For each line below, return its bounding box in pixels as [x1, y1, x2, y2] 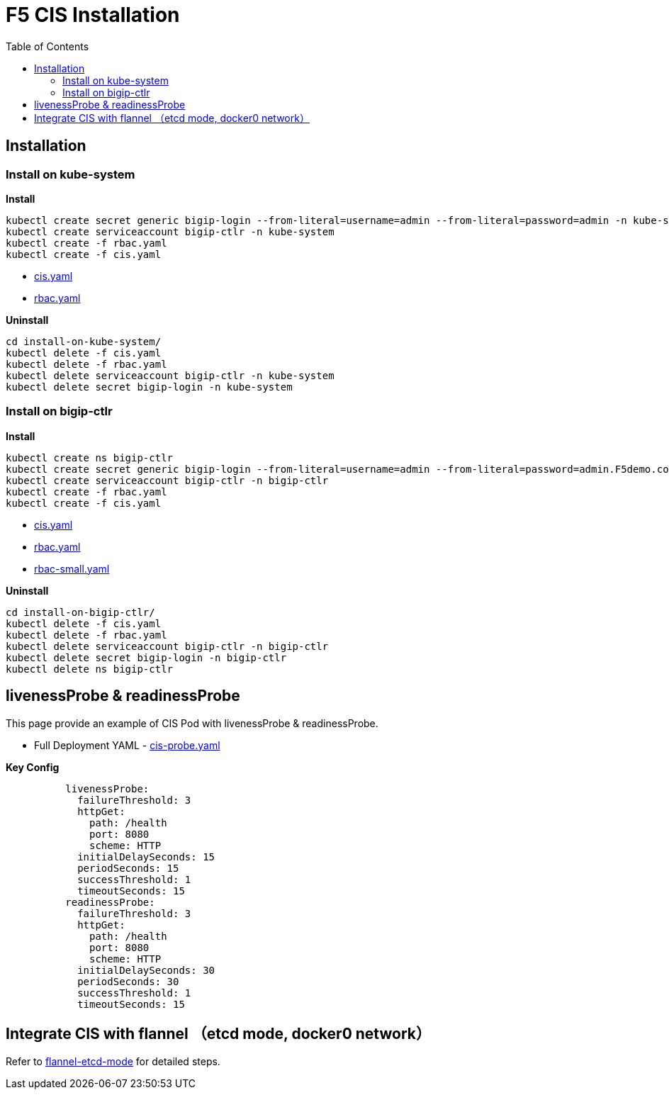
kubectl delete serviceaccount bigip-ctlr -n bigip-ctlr [6, 640, 329, 652]
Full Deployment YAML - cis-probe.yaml [34, 739, 220, 751]
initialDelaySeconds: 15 [77, 850, 215, 863]
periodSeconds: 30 [77, 975, 179, 987]
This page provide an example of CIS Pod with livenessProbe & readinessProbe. [6, 717, 378, 729]
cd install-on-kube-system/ [6, 335, 162, 347]
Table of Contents [6, 40, 89, 52]
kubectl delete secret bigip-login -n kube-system [6, 381, 293, 393]
